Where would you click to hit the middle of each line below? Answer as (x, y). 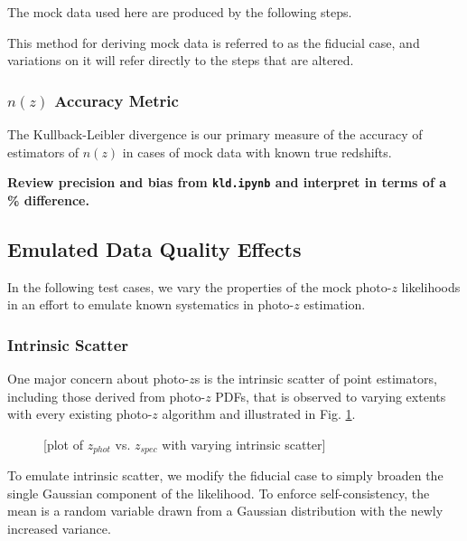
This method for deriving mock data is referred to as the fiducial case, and (214, 42)
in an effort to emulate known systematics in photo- (151, 304)
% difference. (48, 199)
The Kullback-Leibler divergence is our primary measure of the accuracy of (215, 134)
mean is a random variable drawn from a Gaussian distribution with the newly (225, 511)
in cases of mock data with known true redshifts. (257, 152)
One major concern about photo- (98, 379)
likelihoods (431, 286)
